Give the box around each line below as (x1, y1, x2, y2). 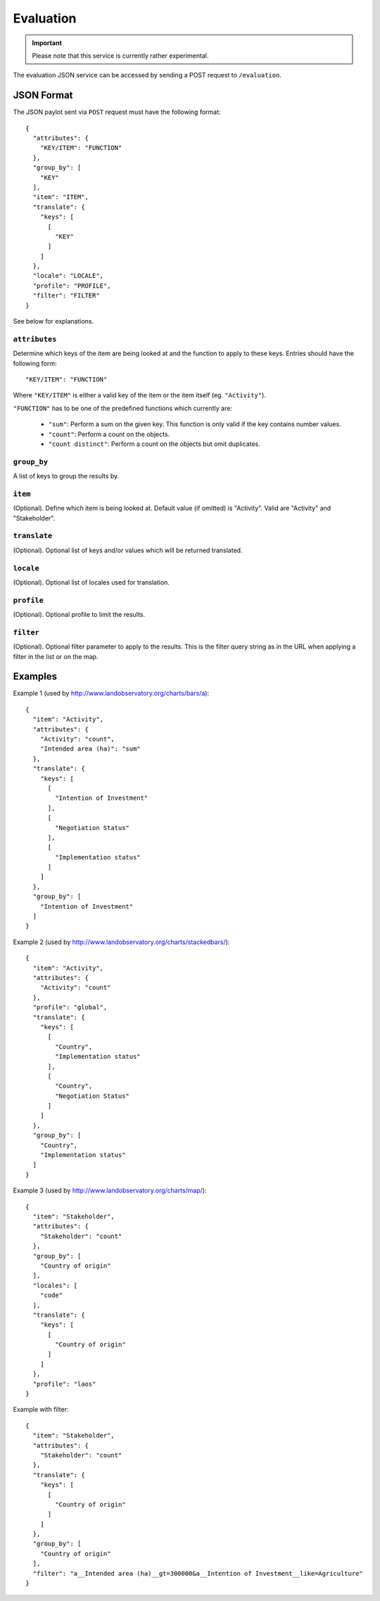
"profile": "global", (32, 1003, 108, 1012)
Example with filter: (13, 1405, 69, 1414)
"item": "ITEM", (32, 193, 89, 201)
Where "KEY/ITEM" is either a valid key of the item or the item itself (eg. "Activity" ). (13, 391, 267, 400)
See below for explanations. (13, 317, 94, 326)
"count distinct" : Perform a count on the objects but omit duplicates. (48, 440, 260, 448)
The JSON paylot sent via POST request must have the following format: (13, 108, 221, 116)
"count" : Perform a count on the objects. (48, 430, 170, 438)
